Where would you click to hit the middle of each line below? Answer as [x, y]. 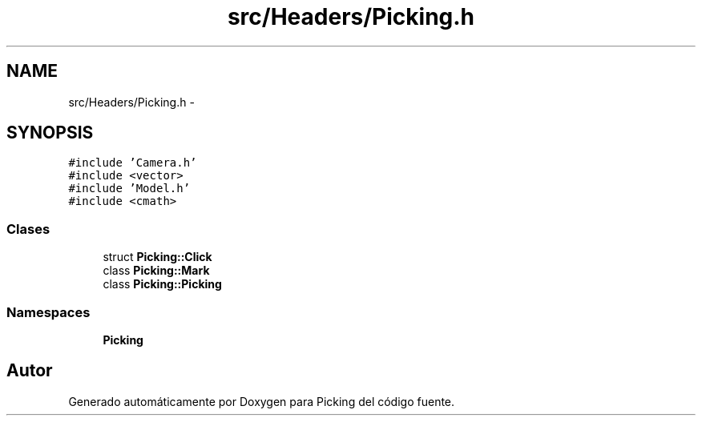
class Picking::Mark [156, 271]
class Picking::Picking [162, 284]
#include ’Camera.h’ [133, 163]
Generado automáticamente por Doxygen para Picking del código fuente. [262, 401]
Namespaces [48, 312]
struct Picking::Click [157, 257]
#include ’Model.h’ [129, 189]
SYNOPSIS [50, 133]
